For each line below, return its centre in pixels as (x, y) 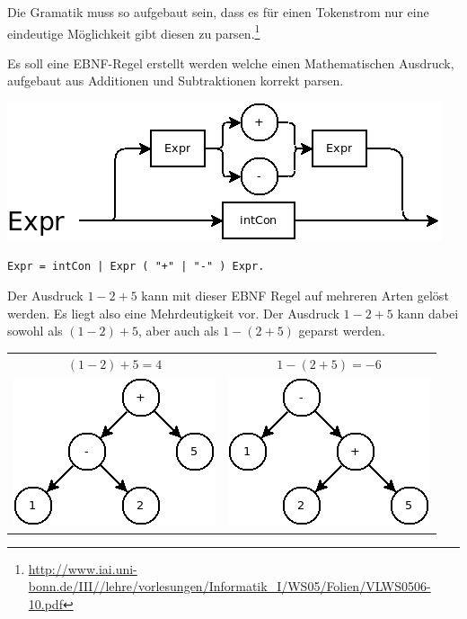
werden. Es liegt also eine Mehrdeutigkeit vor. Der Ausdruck (173, 313)
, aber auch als (178, 331)
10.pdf (45, 603)
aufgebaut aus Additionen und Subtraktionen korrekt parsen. (176, 81)
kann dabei (428, 313)
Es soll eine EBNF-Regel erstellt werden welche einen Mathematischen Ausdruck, (231, 63)
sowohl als (35, 331)
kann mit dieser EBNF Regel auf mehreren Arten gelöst (295, 296)
